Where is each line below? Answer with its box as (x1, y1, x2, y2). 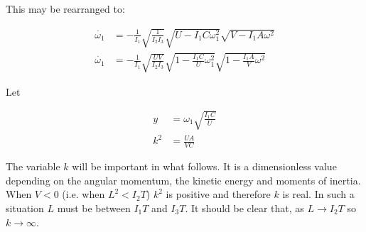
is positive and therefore (166, 187, 271, 201)
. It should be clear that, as (185, 200, 304, 215)
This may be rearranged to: (6, 1, 125, 16)
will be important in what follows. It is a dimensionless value (72, 159, 337, 174)
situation (6, 200, 44, 215)
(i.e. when (62, 187, 105, 201)
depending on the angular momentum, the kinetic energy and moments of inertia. (6, 172, 361, 187)
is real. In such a (282, 187, 355, 201)
